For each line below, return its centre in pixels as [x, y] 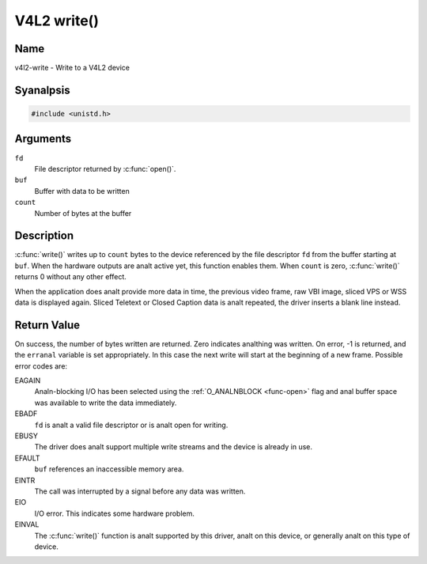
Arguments [43, 139]
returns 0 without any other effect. [70, 277]
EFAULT [27, 458]
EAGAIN [28, 380]
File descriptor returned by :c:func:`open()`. [105, 168]
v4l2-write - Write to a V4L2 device [72, 68]
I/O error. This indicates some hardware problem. [115, 513]
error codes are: [41, 366]
